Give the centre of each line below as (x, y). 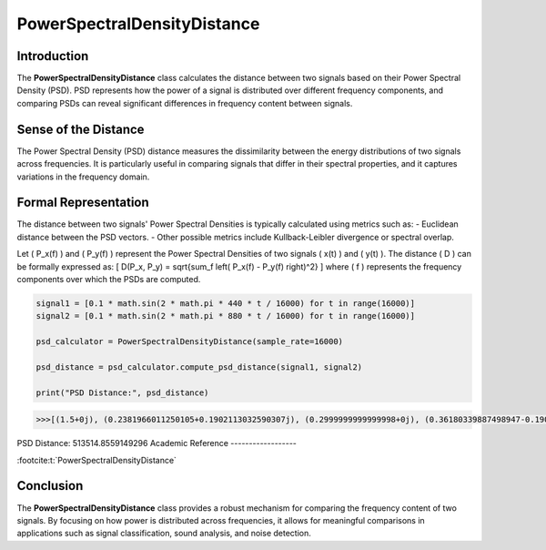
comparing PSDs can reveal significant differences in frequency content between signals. (185, 103)
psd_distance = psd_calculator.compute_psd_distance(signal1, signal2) (199, 367)
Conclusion (50, 486)
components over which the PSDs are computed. (109, 279)
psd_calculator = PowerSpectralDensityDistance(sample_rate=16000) (190, 342)
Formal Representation (83, 203)
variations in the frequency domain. (83, 177)
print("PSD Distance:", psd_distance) (122, 392)
